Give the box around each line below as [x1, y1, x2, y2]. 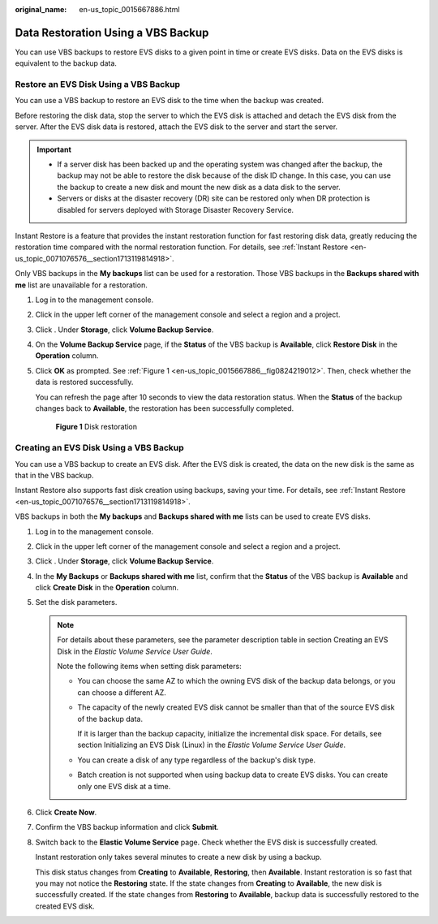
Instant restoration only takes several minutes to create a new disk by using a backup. [35, 853, 322, 862]
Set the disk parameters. [35, 598, 118, 607]
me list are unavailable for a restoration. [15, 280, 148, 290]
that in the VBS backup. [15, 470, 94, 480]
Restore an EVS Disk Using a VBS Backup [15, 79, 181, 90]
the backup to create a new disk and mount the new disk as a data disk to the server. [57, 182, 341, 192]
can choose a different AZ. [77, 687, 166, 697]
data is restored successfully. [35, 378, 134, 387]
